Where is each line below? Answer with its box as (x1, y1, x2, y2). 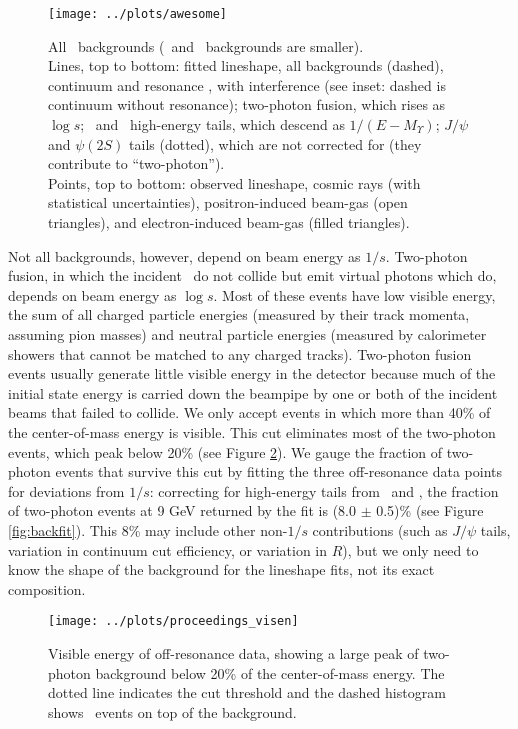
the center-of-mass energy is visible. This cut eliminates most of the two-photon (8, 421, 496, 442)
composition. (8, 578, 86, 599)
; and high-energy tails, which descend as (80, 114, 345, 135)
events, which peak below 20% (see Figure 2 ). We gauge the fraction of (8, 441, 443, 462)
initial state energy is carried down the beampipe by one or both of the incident (8, 382, 498, 403)
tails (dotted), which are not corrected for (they (129, 133, 422, 154)
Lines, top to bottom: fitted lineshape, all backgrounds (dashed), (48, 55, 444, 76)
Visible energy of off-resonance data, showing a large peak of (48, 642, 419, 663)
